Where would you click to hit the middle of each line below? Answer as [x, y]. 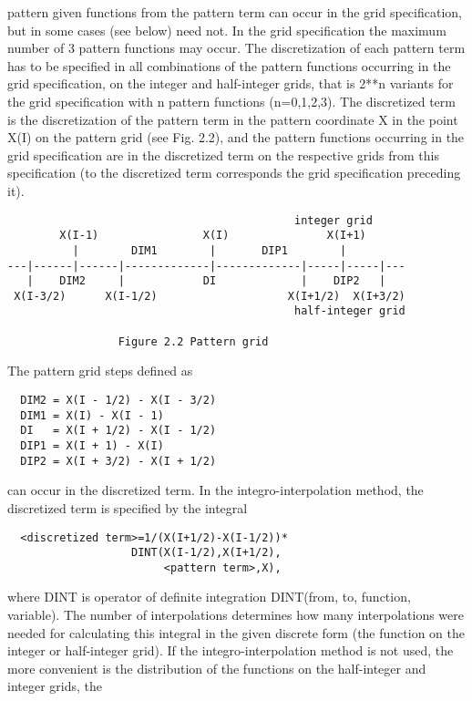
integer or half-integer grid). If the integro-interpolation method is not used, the [231, 650]
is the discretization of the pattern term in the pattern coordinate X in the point [233, 119]
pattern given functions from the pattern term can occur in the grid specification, [235, 12]
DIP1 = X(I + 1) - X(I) [92, 446]
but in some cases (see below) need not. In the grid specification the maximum [227, 30]
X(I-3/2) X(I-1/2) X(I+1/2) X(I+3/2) [210, 296]
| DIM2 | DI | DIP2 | [206, 281]
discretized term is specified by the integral [128, 507]
